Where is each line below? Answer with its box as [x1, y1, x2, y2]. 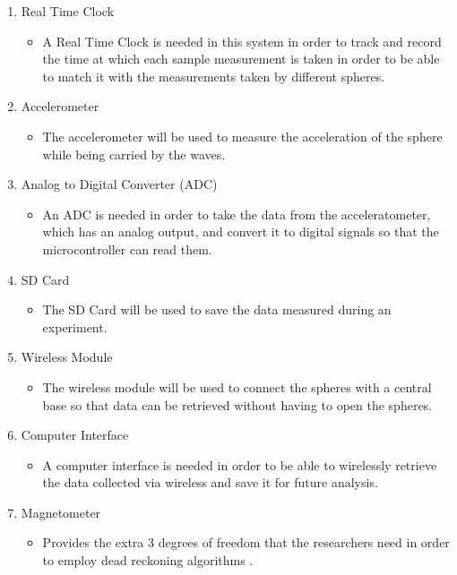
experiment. [42, 317, 108, 336]
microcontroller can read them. [42, 239, 212, 258]
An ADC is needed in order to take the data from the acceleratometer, [42, 204, 431, 223]
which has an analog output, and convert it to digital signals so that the [42, 222, 439, 241]
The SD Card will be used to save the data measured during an [42, 300, 392, 319]
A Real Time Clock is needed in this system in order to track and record [42, 31, 442, 50]
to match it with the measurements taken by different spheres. [42, 66, 385, 85]
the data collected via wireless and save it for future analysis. [42, 473, 378, 492]
